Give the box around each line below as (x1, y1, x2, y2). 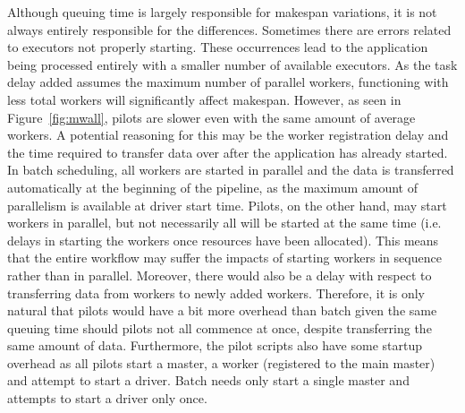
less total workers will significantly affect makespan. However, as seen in (7, 90, 402, 108)
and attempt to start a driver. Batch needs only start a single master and (7, 371, 410, 390)
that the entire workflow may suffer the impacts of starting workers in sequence (7, 248, 442, 267)
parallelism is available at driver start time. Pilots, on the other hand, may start (7, 195, 447, 214)
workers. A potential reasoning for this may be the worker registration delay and (7, 125, 449, 144)
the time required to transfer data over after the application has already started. (7, 142, 448, 161)
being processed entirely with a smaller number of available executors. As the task (7, 55, 458, 73)
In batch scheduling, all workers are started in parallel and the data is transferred (7, 160, 454, 179)
